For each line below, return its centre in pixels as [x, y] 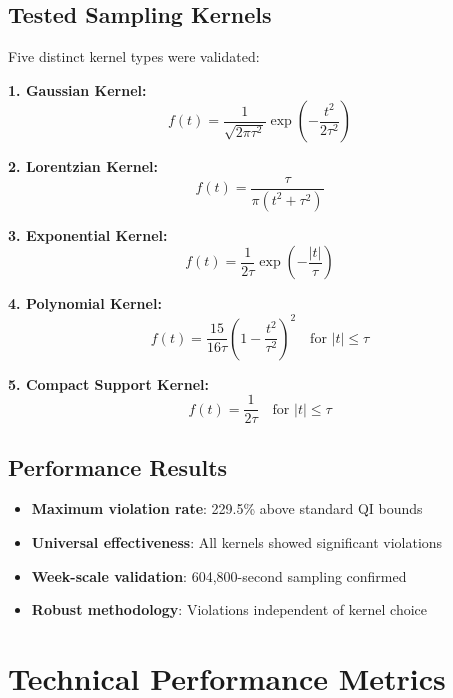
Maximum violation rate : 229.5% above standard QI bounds [227, 508]
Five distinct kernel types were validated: [134, 56]
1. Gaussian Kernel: [77, 89]
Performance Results [118, 466]
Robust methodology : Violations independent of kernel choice [229, 609]
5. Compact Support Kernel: [108, 383]
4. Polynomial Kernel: [85, 303]
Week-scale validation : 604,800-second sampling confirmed [219, 575]
